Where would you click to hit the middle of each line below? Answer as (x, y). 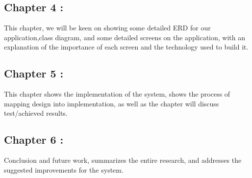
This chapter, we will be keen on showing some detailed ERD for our (107, 28)
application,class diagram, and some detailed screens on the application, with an (125, 37)
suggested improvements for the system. (64, 169)
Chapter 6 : (34, 140)
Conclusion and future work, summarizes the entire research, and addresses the (123, 160)
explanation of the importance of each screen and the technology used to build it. (126, 47)
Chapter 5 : (34, 73)
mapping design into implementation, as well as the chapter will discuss (112, 103)
